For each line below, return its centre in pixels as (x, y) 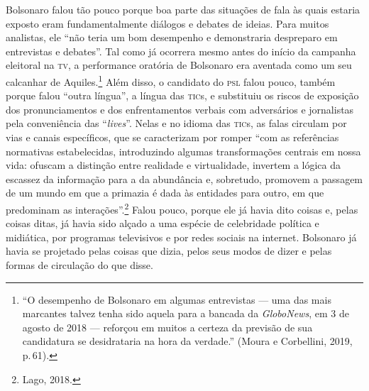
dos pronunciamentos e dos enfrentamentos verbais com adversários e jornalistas (180, 109)
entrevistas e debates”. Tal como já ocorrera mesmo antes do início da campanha (181, 51)
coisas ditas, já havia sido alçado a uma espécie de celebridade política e (163, 223)
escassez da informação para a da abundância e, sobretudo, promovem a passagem (184, 178)
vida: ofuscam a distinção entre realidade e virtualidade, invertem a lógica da (174, 165)
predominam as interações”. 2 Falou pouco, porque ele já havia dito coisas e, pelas (182, 208)
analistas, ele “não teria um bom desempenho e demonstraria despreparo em (172, 37)
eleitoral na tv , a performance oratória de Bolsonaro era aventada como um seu (179, 65)
